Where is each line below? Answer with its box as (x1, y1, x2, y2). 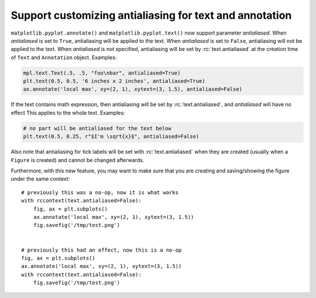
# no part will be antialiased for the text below (23, 125, 172, 131)
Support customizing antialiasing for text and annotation (11, 9, 292, 22)
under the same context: (11, 175, 70, 182)
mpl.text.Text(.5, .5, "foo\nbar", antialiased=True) (23, 69, 181, 76)
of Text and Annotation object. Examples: (11, 53, 117, 61)
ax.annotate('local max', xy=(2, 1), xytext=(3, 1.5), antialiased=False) (23, 86, 243, 93)
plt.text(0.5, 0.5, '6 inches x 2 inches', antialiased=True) (23, 78, 205, 84)
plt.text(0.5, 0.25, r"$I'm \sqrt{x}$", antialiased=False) (23, 133, 200, 140)
